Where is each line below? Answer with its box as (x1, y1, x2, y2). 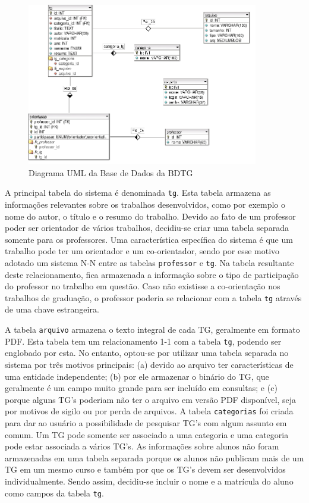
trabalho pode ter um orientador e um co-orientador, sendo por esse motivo (5, 245, 280, 257)
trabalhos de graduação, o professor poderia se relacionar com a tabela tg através (5, 291, 302, 304)
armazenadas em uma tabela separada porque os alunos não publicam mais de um (5, 451, 304, 464)
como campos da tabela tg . (5, 486, 104, 499)
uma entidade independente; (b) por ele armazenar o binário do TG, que (5, 370, 269, 382)
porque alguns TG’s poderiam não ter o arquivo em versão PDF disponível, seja (5, 393, 297, 405)
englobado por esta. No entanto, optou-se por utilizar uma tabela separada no (5, 346, 289, 359)
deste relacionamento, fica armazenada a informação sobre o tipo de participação (5, 268, 299, 280)
